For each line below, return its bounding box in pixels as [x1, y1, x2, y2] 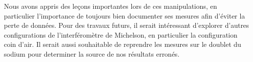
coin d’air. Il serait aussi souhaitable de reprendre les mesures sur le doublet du [4, 39, 241, 49]
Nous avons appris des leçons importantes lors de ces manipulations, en [4, 1, 217, 11]
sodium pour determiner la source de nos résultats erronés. [4, 48, 180, 59]
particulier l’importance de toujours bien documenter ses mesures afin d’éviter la [4, 10, 245, 21]
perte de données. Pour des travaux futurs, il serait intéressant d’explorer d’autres [4, 20, 249, 30]
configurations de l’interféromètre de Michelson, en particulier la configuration [4, 29, 238, 40]
